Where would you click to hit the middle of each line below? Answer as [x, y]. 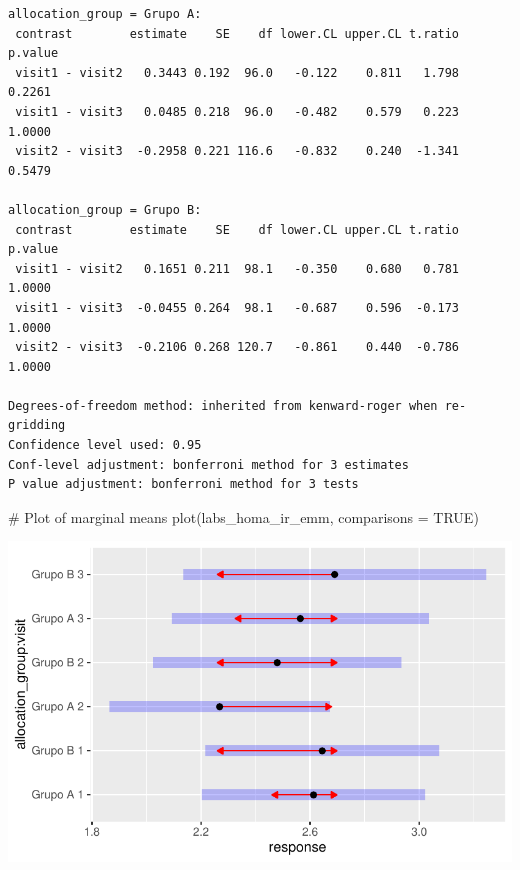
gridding [37, 425]
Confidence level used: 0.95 [105, 445]
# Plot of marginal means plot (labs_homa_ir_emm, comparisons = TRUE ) [243, 516]
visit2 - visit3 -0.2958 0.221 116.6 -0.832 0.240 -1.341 [237, 151]
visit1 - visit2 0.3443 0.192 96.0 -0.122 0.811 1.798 [237, 72]
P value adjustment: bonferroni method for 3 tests [183, 484]
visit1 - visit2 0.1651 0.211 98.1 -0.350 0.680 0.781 [237, 268]
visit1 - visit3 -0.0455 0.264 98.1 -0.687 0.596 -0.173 [237, 307]
